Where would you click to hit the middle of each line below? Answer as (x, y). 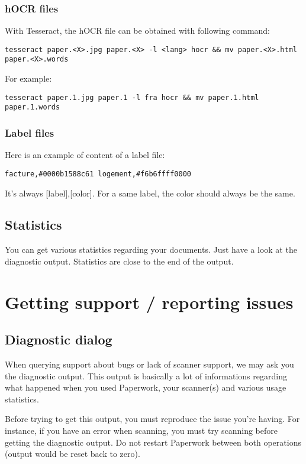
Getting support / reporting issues (149, 302)
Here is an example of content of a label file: (85, 155)
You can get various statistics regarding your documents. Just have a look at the (151, 249)
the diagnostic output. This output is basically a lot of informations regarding (146, 376)
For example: (28, 78)
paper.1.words (33, 107)
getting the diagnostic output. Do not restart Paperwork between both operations (153, 442)
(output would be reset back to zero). (73, 454)
